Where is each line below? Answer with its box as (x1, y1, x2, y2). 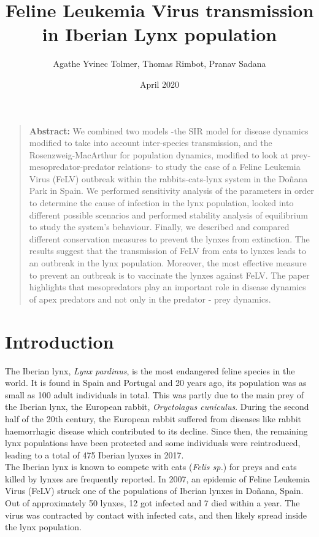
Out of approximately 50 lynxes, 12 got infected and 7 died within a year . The (5, 496, 300, 509)
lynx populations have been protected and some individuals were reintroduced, (5, 436, 301, 449)
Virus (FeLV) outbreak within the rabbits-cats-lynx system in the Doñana (29, 172, 308, 185)
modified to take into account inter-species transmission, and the (29, 136, 272, 149)
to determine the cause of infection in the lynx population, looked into (29, 196, 294, 209)
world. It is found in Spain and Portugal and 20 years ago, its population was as (5, 376, 307, 389)
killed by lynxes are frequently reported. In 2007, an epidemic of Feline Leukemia (5, 472, 310, 485)
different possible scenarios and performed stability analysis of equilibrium (29, 208, 309, 221)
